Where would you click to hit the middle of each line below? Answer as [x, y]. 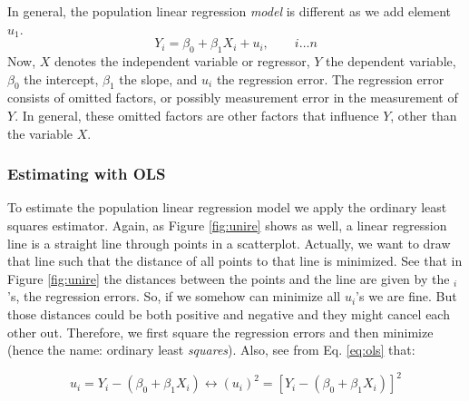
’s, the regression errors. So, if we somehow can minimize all [174, 296]
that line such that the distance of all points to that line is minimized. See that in [235, 261]
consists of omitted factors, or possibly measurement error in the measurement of [233, 98]
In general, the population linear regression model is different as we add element [230, 11]
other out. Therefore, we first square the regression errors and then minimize [220, 332]
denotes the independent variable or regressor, [182, 60]
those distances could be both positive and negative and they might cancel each [229, 313]
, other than [424, 115]
